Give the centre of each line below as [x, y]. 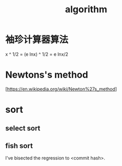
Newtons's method [47, 75]
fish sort [19, 146]
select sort [23, 128]
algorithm [86, 9]
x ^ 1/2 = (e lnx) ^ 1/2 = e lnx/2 [37, 54]
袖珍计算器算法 [37, 40]
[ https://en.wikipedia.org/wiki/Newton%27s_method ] [61, 89]
